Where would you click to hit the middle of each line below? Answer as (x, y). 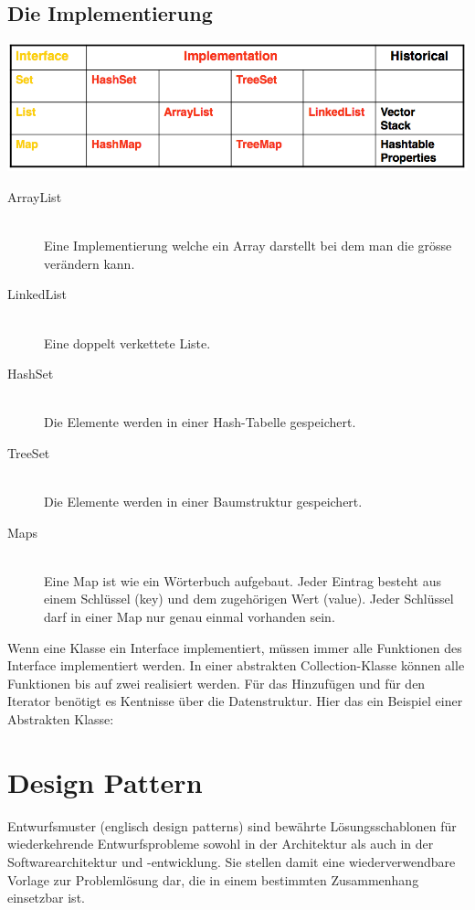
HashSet (31, 374)
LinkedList (37, 294)
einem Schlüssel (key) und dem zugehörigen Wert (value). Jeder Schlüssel (249, 599)
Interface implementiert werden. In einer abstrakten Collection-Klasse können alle (236, 665)
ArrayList (35, 196)
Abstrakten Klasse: (61, 719)
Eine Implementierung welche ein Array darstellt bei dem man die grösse (248, 246)
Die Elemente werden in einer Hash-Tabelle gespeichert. (200, 422)
